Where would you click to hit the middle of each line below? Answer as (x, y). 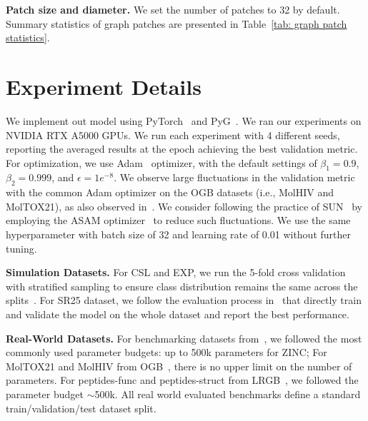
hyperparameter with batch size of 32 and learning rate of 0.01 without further (178, 234)
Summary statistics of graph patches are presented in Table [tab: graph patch (176, 23)
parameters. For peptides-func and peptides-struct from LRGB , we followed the (182, 380)
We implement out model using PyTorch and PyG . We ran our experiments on (184, 120)
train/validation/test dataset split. (81, 408)
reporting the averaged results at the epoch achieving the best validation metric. (182, 149)
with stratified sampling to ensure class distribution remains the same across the (182, 286)
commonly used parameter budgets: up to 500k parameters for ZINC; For (166, 352)
